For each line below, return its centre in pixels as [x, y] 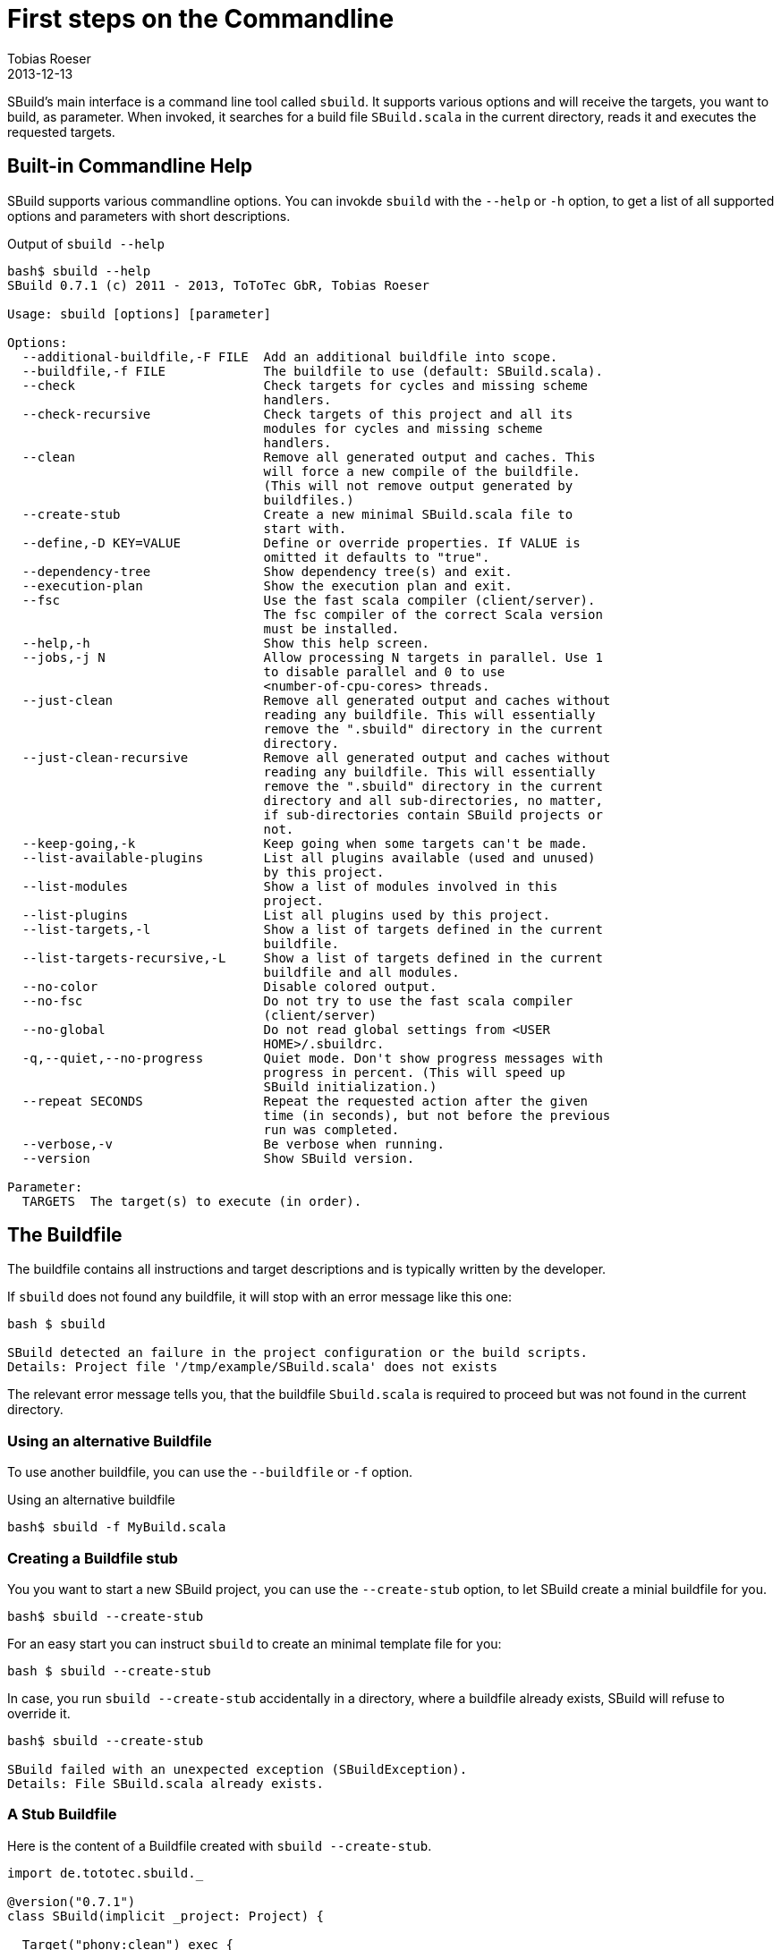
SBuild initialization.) [350, 1086]
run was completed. [331, 1129]
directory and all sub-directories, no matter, [433, 800]
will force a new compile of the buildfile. [422, 471]
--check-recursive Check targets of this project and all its [297, 414]
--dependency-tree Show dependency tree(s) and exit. [267, 571]
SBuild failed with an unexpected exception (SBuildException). [238, 1769]
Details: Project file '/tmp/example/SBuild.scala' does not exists [252, 1367]
